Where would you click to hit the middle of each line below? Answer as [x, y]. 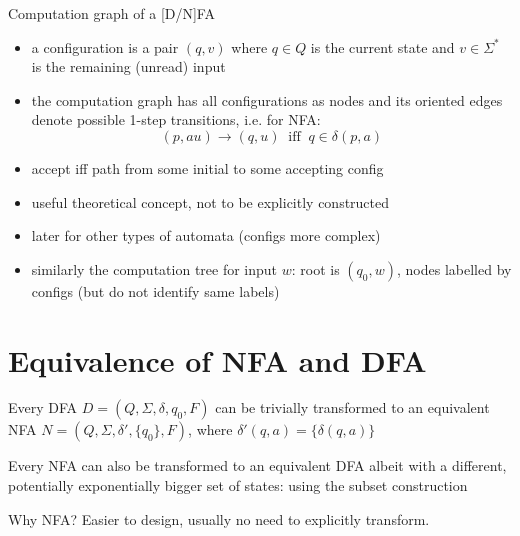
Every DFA [43, 407]
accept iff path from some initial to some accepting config [207, 167]
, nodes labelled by [454, 268]
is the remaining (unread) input [128, 66]
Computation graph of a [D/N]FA [111, 13]
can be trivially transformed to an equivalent [352, 407]
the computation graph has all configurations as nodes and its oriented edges [267, 99]
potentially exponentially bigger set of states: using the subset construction [238, 485]
